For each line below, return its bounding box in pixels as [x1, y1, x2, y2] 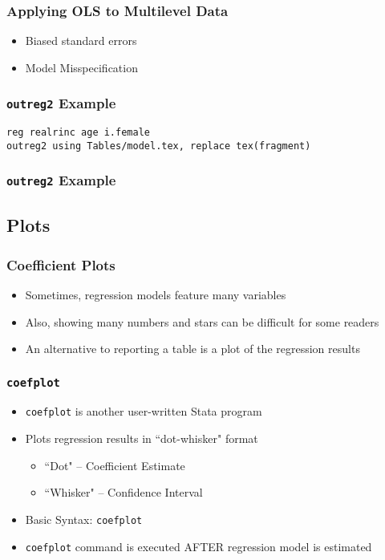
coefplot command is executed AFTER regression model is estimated [25, 538, 372, 554]
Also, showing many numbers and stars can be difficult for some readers [25, 313, 379, 330]
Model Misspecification [25, 59, 138, 75]
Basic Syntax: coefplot [25, 510, 143, 527]
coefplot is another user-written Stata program [25, 403, 262, 420]
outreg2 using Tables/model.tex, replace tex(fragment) [6, 140, 311, 152]
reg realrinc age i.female [6, 127, 150, 139]
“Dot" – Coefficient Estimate [44, 457, 185, 473]
